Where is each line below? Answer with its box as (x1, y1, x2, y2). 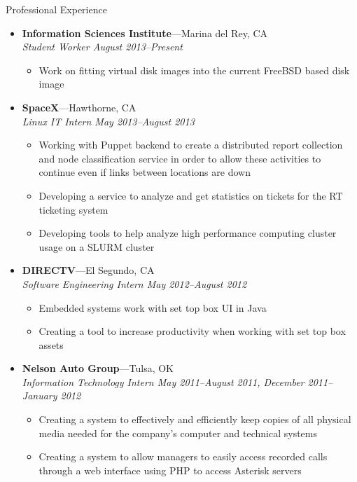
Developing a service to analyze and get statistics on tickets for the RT (38, 188, 343, 202)
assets (38, 337, 64, 352)
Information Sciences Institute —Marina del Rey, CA (22, 25, 268, 40)
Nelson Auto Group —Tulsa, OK (22, 361, 174, 376)
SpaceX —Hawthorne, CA (22, 99, 136, 114)
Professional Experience (6, 2, 107, 16)
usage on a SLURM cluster (38, 239, 155, 254)
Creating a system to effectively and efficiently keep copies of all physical (38, 412, 351, 427)
